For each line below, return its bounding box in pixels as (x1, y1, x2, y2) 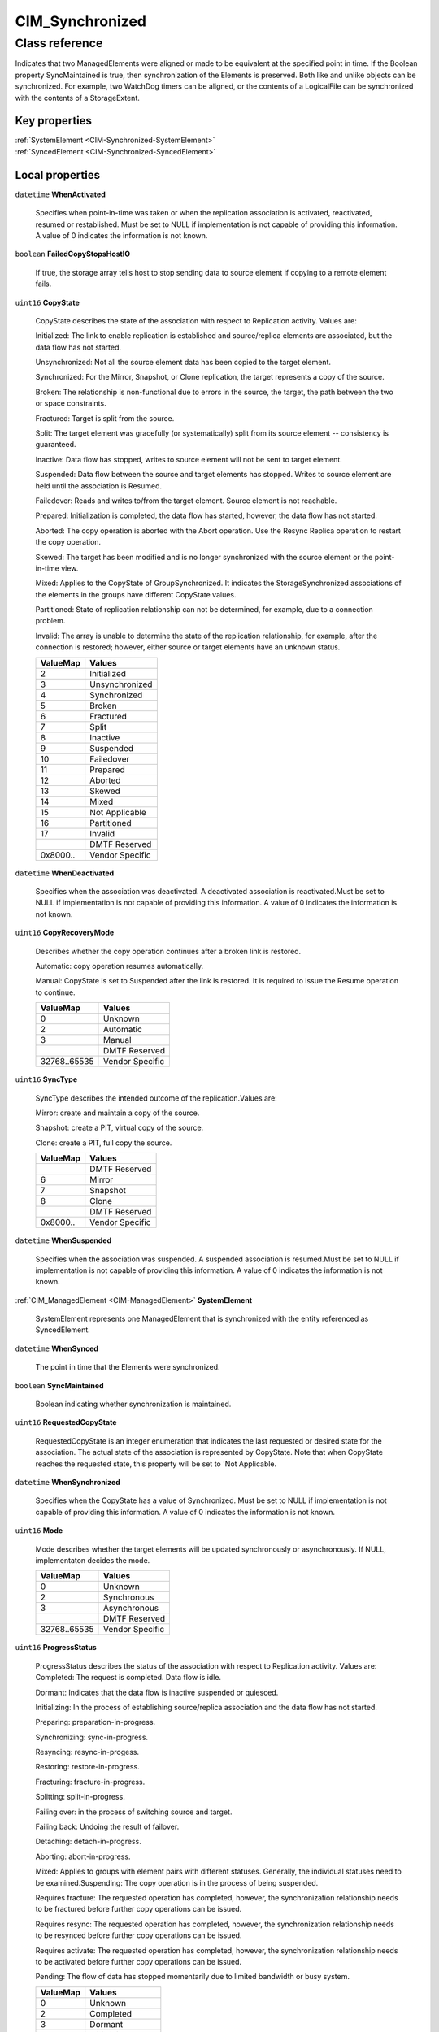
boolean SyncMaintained (15, 1380, 105, 1390)
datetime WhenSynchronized (15, 1477, 121, 1487)
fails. (35, 279, 52, 289)
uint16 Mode (15, 1526, 63, 1535)
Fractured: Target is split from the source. (35, 413, 175, 423)
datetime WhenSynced (15, 1344, 99, 1353)
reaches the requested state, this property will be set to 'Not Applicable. (35, 1459, 277, 1469)
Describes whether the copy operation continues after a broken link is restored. (35, 946, 302, 956)
